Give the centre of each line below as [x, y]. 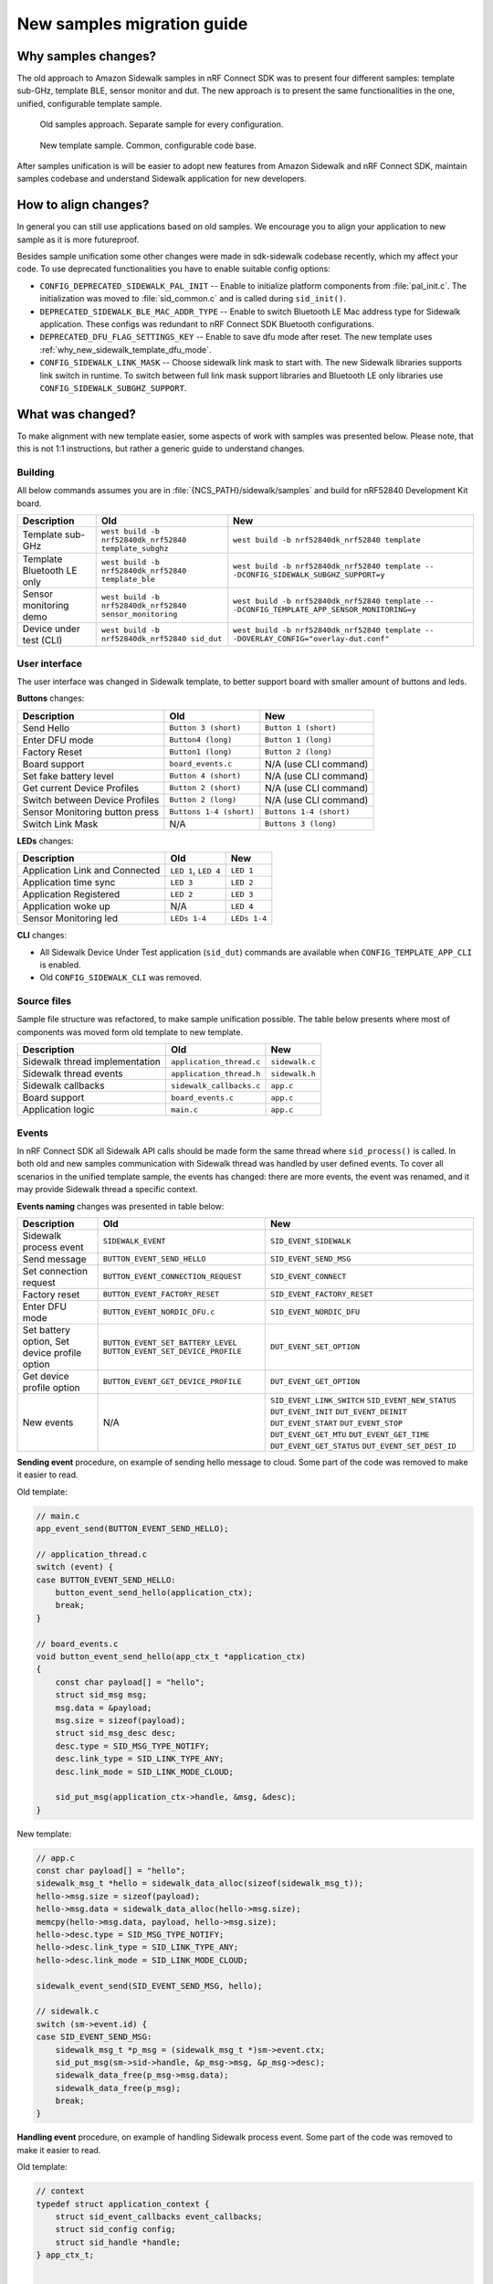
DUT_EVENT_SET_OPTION [315, 1347]
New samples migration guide [132, 24]
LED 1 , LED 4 [195, 871]
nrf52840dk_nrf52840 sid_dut [162, 639]
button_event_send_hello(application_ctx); [154, 1593]
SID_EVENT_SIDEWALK [310, 1241]
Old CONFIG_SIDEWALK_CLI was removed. [121, 978]
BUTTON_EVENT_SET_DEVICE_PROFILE [172, 1351]
